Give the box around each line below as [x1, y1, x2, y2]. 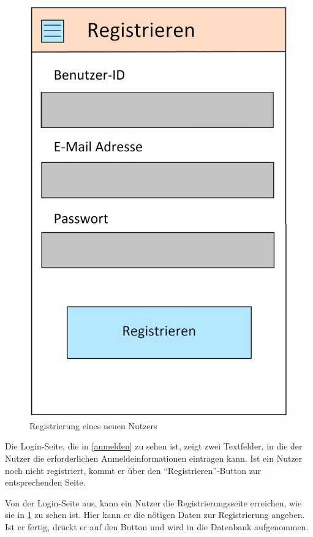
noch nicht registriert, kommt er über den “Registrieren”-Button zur [5, 464, 262, 476]
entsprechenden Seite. [5, 476, 86, 489]
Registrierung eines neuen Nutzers [29, 419, 157, 432]
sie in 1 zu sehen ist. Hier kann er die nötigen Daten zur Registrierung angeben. [5, 508, 305, 521]
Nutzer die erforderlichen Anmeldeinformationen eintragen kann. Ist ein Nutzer [5, 451, 303, 464]
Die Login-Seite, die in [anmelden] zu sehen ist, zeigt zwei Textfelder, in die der [5, 440, 303, 453]
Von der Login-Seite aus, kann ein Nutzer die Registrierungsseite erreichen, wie [5, 496, 302, 509]
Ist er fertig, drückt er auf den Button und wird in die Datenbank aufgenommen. [5, 520, 309, 533]
